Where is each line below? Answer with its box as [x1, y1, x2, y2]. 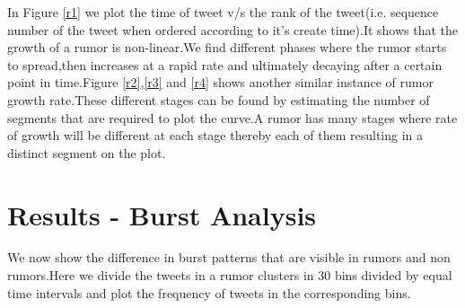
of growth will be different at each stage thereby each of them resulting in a [7, 126, 424, 145]
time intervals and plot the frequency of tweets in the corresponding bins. [7, 283, 411, 302]
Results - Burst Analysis [7, 196, 317, 233]
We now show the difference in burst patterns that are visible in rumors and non [7, 248, 451, 267]
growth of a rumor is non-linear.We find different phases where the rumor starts [7, 38, 447, 57]
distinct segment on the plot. [7, 143, 166, 162]
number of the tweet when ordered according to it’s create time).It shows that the [7, 20, 459, 39]
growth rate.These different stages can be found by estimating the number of [7, 90, 430, 109]
